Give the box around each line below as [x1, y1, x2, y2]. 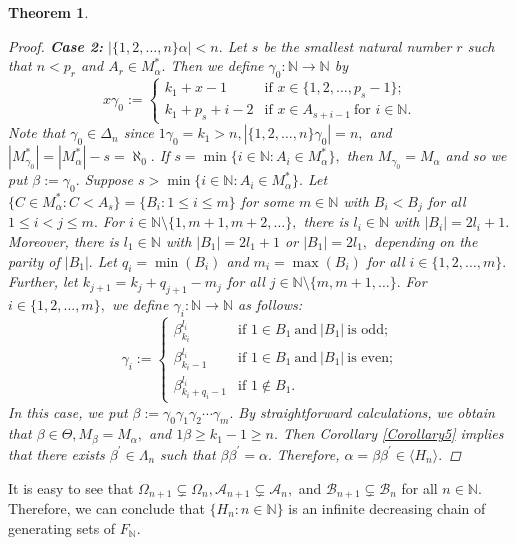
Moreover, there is [8, 230, 119, 251]
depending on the [374, 230, 478, 251]
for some [240, 190, 294, 211]
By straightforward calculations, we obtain [238, 401, 495, 422]
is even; [347, 350, 393, 365]
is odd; [347, 322, 388, 337]
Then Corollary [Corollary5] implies [282, 423, 504, 444]
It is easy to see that [8, 477, 134, 498]
